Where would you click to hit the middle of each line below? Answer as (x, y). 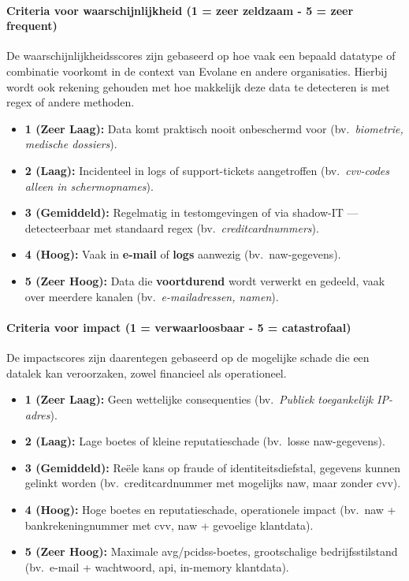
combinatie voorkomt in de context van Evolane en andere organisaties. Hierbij (197, 71)
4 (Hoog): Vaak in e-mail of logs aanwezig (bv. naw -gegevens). (183, 254)
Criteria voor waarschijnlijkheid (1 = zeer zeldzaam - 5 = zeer (180, 10)
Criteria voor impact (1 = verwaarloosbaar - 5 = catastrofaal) (179, 327)
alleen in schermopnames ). (89, 186)
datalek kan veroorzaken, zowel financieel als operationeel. (147, 372)
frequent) (32, 26)
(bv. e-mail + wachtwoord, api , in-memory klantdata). (157, 566)
